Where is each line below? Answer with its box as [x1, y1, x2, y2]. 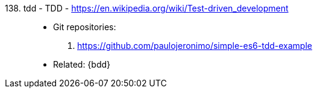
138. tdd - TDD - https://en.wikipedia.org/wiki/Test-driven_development [5, 3, 289, 13]
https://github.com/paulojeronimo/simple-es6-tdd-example [77, 40, 312, 51]
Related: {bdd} [53, 59, 111, 69]
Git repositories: [53, 22, 116, 32]
